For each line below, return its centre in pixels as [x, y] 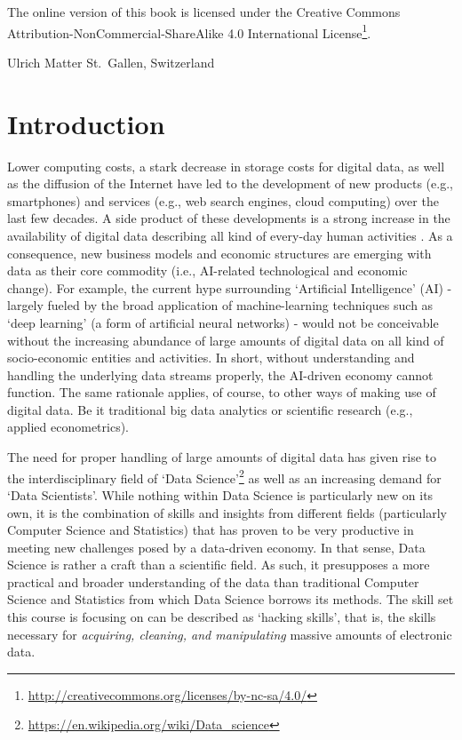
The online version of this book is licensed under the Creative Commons [204, 12]
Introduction [86, 123]
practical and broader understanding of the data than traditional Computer [213, 581]
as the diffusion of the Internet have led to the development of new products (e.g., [230, 183]
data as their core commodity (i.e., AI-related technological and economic [207, 271]
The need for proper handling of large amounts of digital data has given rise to [222, 457]
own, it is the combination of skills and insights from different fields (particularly [227, 512]
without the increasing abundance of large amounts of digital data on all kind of [226, 340]
